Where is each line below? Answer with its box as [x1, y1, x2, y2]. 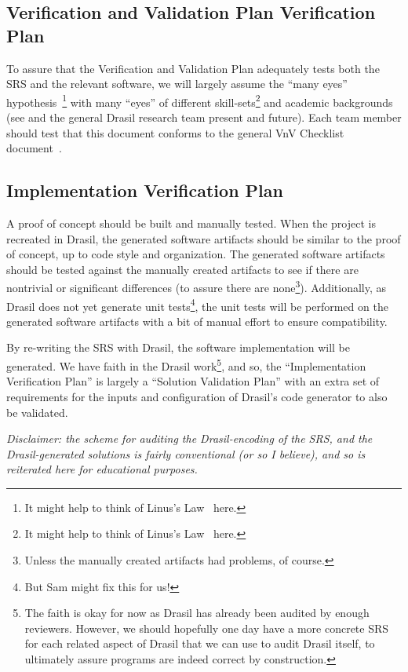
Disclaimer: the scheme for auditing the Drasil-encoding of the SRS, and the [6, 430, 373, 447]
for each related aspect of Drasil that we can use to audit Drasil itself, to [24, 635, 375, 652]
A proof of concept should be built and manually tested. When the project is [6, 215, 376, 232]
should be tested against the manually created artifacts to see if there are [6, 261, 359, 277]
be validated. [6, 404, 68, 420]
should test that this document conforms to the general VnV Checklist [6, 124, 344, 141]
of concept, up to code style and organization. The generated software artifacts [6, 246, 385, 262]
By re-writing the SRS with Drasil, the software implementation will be [6, 339, 351, 356]
